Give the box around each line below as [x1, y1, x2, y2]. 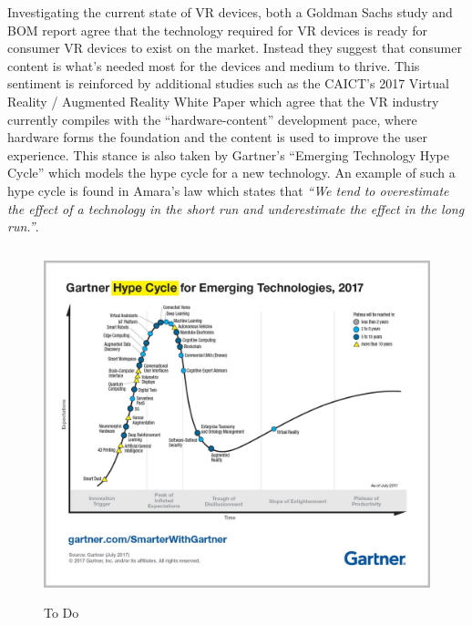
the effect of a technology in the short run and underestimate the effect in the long [7, 199, 465, 218]
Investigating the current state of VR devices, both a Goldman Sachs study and [7, 3, 453, 21]
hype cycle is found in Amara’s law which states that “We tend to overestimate [7, 180, 449, 200]
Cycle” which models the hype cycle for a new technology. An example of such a [7, 163, 456, 182]
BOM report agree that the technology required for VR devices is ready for [7, 20, 427, 39]
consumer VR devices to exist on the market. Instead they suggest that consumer [7, 38, 462, 57]
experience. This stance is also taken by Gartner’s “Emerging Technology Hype [7, 145, 449, 164]
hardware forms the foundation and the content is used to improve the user [7, 128, 427, 147]
